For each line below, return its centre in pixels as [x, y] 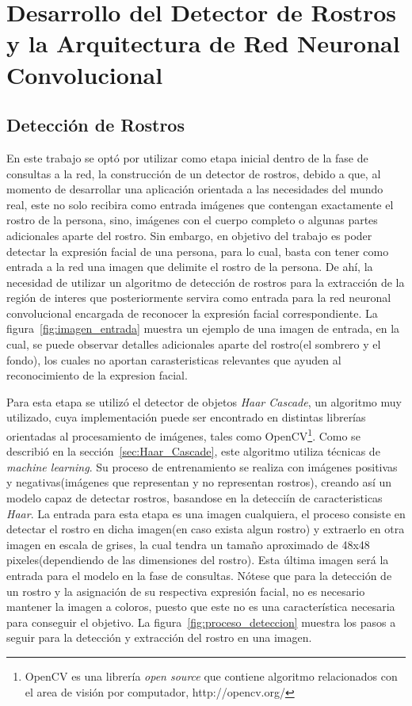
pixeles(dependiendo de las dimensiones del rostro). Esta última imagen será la [198, 560]
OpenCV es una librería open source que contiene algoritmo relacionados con [211, 676]
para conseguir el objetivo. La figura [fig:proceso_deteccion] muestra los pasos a [201, 622]
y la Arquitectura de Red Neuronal [203, 43]
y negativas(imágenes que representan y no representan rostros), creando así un [199, 482]
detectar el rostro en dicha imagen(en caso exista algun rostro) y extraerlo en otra [206, 529]
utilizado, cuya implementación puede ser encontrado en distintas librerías [186, 417]
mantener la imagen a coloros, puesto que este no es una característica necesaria [201, 607]
